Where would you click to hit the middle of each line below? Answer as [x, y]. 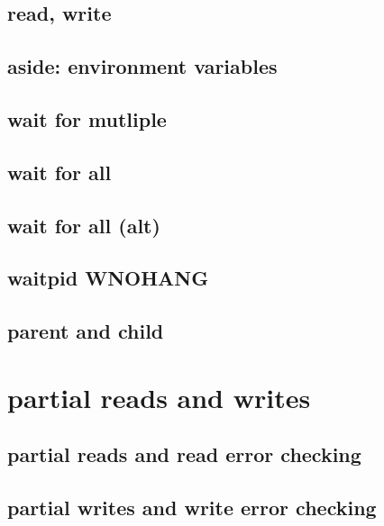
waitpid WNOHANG [108, 278]
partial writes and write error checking [192, 508]
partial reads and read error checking [184, 454]
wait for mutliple [87, 118]
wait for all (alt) [84, 225]
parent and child [86, 331]
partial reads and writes [159, 397]
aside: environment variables [142, 66]
